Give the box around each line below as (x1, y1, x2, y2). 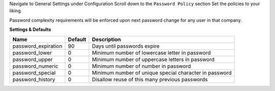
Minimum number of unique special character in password (92, 69, 232, 76)
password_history (12, 76, 56, 83)
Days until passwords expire (92, 42, 160, 49)
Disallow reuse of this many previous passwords (92, 76, 208, 83)
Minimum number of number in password (92, 63, 191, 70)
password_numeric (12, 63, 59, 70)
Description (92, 36, 121, 43)
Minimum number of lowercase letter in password (92, 49, 211, 56)
